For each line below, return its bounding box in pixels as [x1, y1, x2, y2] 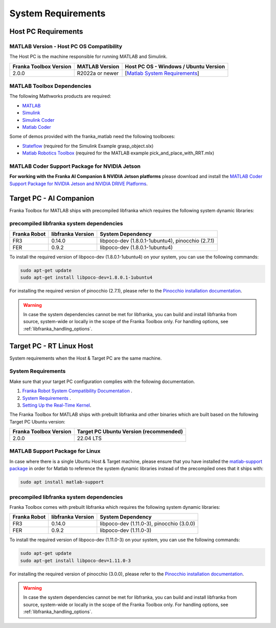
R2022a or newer [77, 70, 119, 77]
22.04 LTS [77, 435, 102, 442]
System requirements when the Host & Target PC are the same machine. [9, 355, 162, 361]
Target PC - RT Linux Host [9, 342, 94, 350]
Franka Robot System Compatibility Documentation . [22, 388, 132, 394]
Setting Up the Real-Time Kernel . [22, 402, 91, 408]
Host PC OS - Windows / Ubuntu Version [125, 63, 225, 70]
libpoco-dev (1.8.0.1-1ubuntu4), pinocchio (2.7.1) [100, 237, 215, 244]
